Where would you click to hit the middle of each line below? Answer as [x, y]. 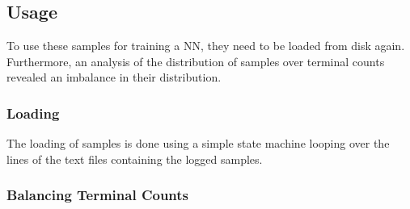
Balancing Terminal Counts [98, 195]
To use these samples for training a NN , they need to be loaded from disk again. [206, 46]
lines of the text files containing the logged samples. [135, 159]
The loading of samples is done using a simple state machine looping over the [198, 143]
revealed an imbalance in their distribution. [114, 77]
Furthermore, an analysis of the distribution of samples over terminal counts [196, 61]
